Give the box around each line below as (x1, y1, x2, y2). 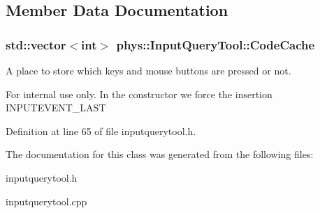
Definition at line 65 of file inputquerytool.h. (6, 123, 196, 138)
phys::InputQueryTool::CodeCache (116, 35, 315, 53)
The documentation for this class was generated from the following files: (6, 147, 314, 161)
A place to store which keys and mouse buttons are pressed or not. (6, 63, 291, 77)
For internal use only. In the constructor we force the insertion (6, 86, 272, 101)
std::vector (6, 35, 66, 53)
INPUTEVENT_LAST (6, 100, 106, 115)
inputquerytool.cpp (6, 194, 87, 208)
